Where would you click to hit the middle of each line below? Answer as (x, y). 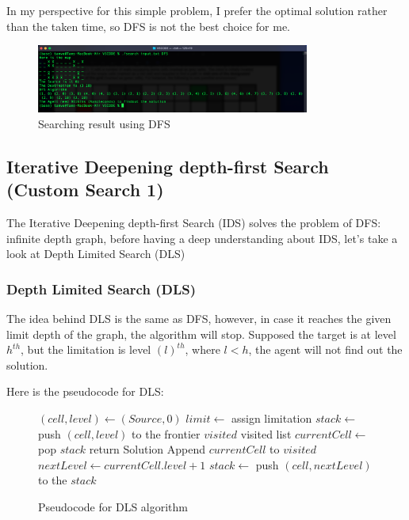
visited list (266, 433)
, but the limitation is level (86, 349)
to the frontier (166, 433)
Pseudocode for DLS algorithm (113, 507)
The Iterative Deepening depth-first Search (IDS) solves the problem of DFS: (194, 223)
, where (203, 349)
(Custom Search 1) (85, 190)
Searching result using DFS (104, 123)
